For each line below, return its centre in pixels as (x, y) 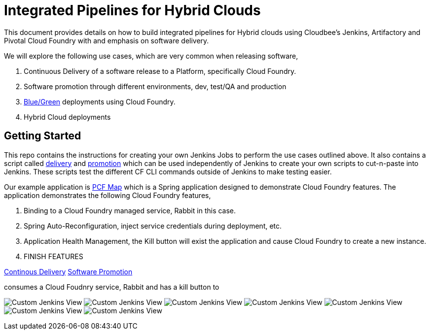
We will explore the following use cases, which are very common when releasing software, (151, 56)
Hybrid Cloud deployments (67, 117)
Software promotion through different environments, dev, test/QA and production (155, 86)
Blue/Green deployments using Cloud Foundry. (100, 101)
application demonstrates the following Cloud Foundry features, (107, 195)
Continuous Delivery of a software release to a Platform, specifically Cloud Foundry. (160, 71)
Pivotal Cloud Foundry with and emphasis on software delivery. (107, 40)
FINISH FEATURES (54, 256)
